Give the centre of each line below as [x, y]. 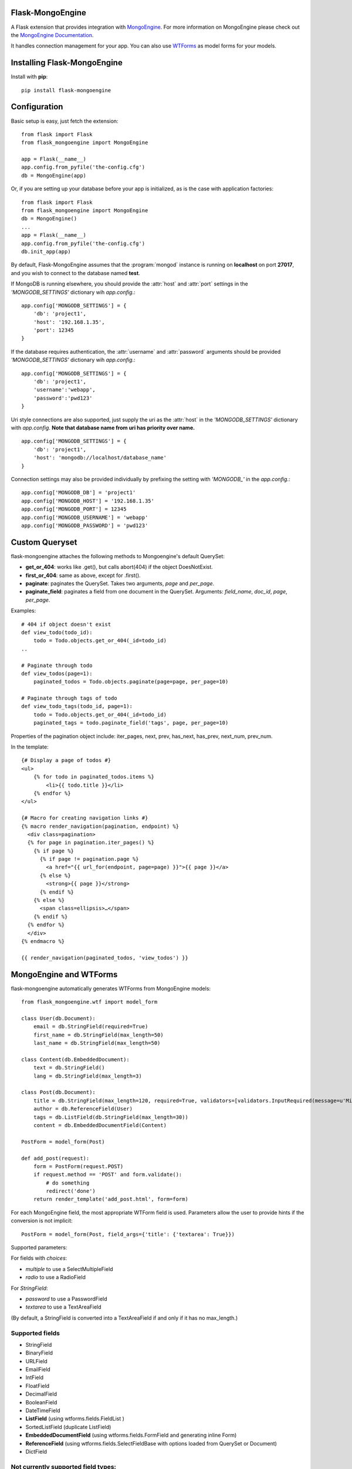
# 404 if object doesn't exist [66, 624]
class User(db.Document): [59, 1018]
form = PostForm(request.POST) [78, 1166]
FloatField [38, 1386]
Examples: [23, 611]
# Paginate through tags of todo [69, 698]
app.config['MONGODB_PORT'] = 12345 [74, 509]
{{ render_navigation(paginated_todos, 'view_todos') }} [105, 957]
